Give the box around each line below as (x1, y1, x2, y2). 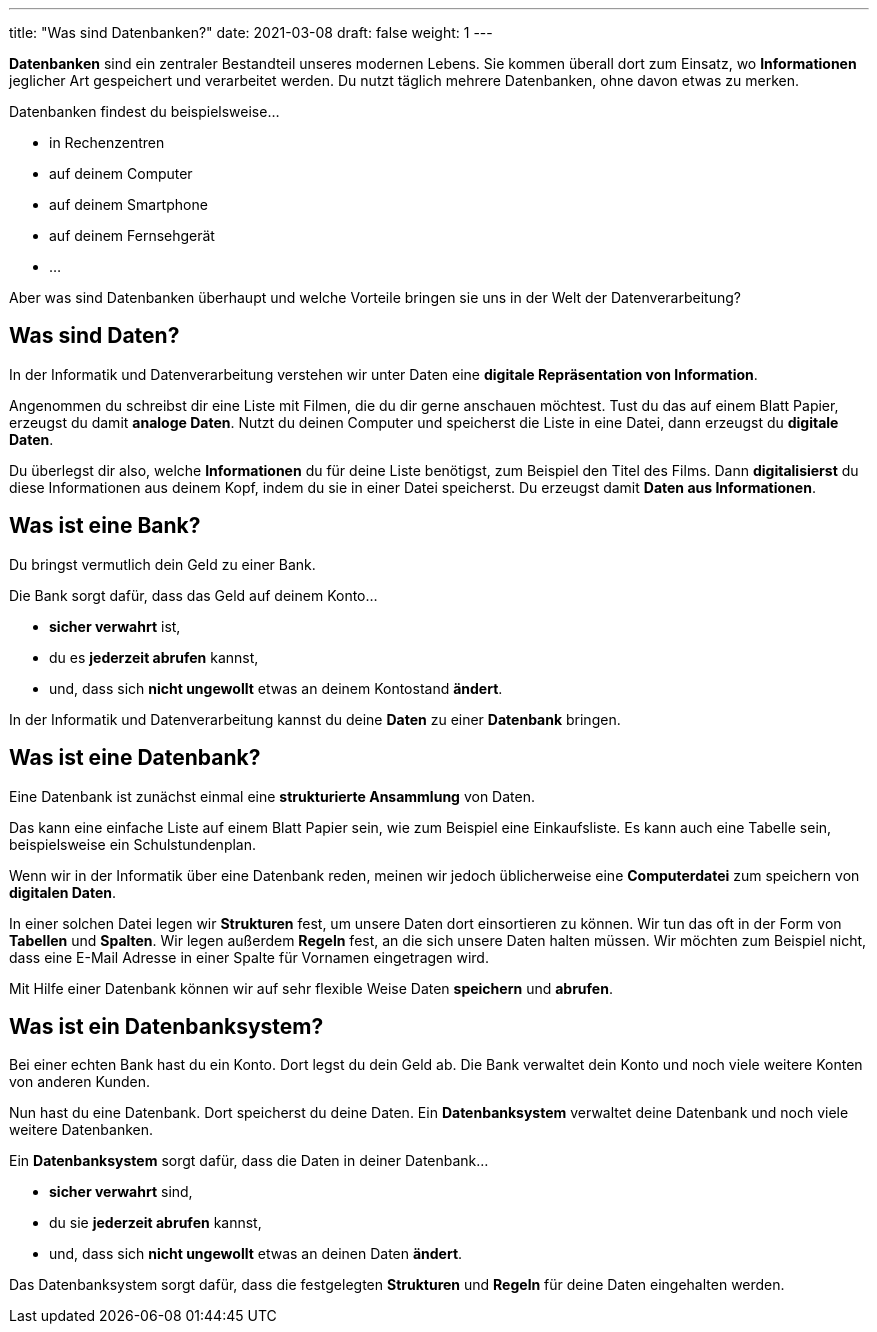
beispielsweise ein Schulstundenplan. (9, 835, 257, 853)
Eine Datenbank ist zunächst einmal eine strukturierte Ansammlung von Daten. (9, 787, 535, 805)
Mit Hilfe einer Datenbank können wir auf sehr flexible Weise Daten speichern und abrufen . (9, 979, 613, 997)
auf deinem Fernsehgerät (49, 227, 215, 244)
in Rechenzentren (49, 134, 165, 151)
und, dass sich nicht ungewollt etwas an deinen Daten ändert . (49, 1245, 463, 1263)
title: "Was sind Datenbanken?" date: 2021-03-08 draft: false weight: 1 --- (9, 24, 493, 41)
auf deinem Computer (49, 165, 193, 182)
